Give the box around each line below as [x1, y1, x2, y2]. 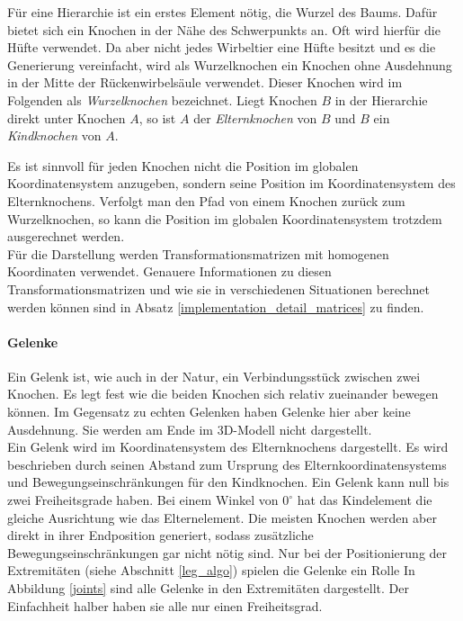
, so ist [138, 108, 176, 127]
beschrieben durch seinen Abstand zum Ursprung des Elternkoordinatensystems [7, 454, 447, 473]
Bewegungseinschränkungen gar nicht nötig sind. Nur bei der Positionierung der [7, 543, 448, 562]
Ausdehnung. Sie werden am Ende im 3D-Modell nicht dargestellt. [7, 419, 372, 438]
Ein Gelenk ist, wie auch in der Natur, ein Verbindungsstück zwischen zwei [7, 366, 421, 385]
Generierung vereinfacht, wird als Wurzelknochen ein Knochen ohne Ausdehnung [7, 55, 452, 74]
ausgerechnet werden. [7, 227, 125, 246]
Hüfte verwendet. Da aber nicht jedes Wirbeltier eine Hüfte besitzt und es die [7, 38, 436, 57]
